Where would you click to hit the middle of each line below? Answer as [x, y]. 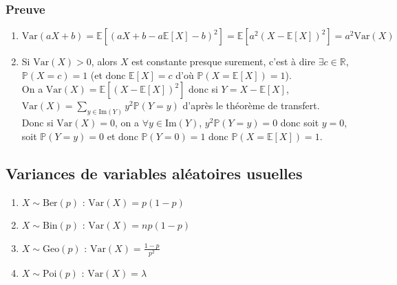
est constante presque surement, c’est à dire [224, 61]
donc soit [300, 123]
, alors [104, 61]
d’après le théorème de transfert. [251, 105]
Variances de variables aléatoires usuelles [154, 173]
